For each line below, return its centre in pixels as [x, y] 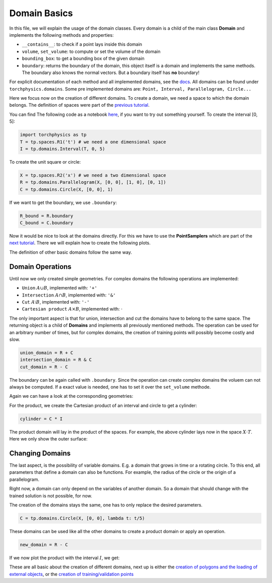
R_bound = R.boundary [47, 216]
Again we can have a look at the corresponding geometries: [71, 396]
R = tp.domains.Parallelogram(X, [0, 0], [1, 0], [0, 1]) [93, 182]
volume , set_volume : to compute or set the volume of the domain [91, 51]
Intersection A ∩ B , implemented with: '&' [69, 295]
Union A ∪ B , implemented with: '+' [60, 288]
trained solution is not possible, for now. [51, 495]
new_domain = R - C [44, 544]
